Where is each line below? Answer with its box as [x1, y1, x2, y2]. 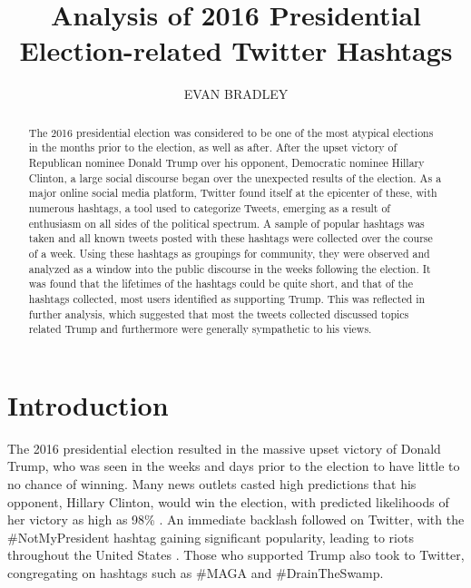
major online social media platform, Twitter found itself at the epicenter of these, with [28, 185, 437, 201]
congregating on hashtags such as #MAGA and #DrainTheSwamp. [7, 563, 384, 582]
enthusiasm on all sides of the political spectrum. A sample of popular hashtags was [28, 215, 425, 230]
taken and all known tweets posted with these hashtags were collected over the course [28, 230, 433, 246]
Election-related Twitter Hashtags [19, 32, 453, 69]
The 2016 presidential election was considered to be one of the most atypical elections [28, 124, 434, 140]
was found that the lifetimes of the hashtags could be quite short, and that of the [28, 276, 413, 291]
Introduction [7, 386, 169, 423]
